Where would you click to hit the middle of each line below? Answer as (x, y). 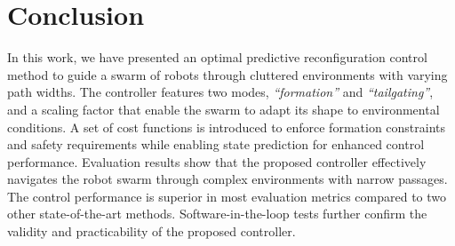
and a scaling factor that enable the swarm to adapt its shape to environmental (224, 109)
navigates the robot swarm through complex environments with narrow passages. (227, 179)
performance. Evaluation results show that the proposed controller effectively (217, 161)
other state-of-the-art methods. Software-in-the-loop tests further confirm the (217, 214)
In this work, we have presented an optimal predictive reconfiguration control (217, 57)
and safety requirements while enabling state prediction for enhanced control (216, 144)
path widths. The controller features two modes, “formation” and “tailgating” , (220, 92)
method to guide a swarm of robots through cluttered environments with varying (227, 74)
